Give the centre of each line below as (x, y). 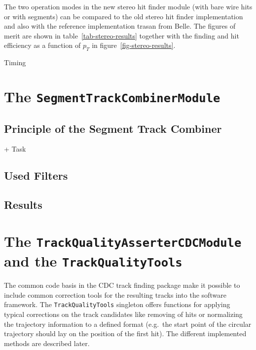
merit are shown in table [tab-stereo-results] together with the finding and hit (122, 35)
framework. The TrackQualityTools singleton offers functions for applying (117, 304)
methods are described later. (47, 343)
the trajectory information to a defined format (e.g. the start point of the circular (128, 324)
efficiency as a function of (42, 45)
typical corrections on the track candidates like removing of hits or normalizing (123, 314)
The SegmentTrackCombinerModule (112, 96)
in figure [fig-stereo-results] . (134, 45)
